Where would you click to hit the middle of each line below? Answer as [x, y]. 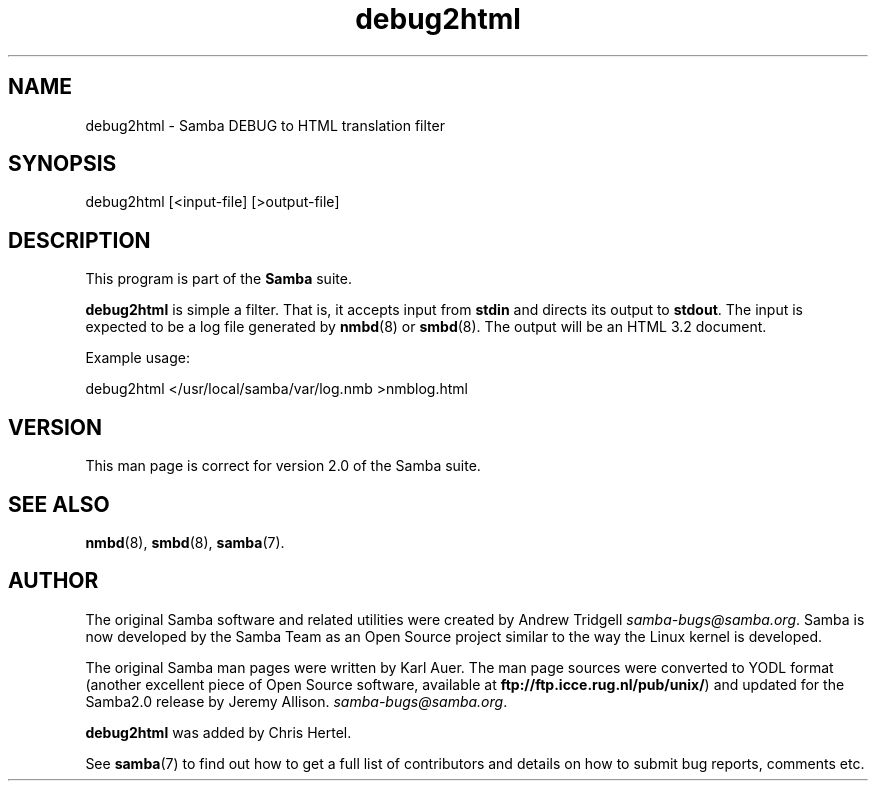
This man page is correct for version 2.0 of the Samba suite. [283, 466]
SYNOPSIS [62, 164]
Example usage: [137, 358]
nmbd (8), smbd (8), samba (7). [185, 542]
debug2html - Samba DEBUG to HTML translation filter [265, 125]
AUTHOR [53, 581]
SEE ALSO [59, 504]
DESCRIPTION [79, 240]
